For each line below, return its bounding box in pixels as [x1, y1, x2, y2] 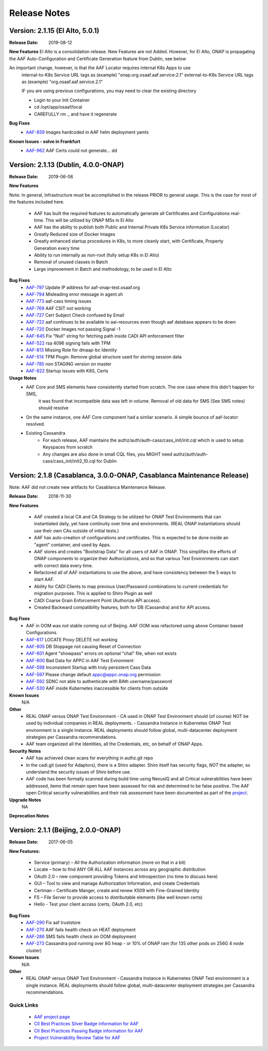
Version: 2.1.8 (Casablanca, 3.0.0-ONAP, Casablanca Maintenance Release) [9, 471, 249, 479]
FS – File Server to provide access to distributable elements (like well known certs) [34, 894, 203, 901]
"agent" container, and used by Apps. [34, 542, 111, 548]
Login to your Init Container [34, 97, 90, 103]
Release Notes [9, 7, 70, 18]
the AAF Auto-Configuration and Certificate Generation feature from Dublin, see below [9, 55, 186, 62]
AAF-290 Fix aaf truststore [26, 920, 81, 926]
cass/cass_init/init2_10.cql [43, 458, 96, 464]
